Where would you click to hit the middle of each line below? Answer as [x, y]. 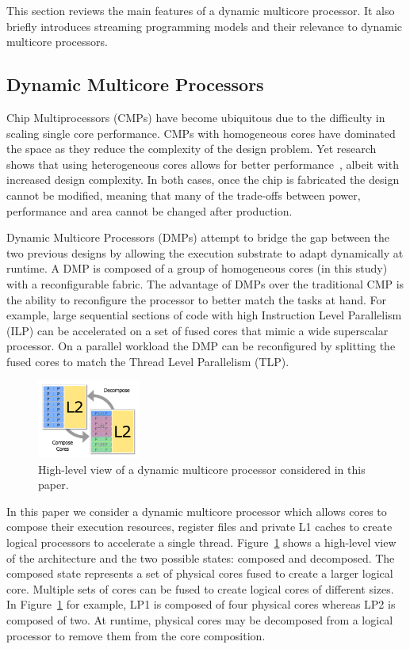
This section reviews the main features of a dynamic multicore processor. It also [201, 10]
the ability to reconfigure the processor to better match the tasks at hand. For [197, 299]
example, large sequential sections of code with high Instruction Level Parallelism [204, 315]
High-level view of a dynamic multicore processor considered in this [202, 469]
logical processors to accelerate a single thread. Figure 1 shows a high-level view [201, 542]
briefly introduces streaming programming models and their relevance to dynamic [205, 26]
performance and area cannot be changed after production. [149, 210]
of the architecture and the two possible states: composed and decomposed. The [201, 557]
